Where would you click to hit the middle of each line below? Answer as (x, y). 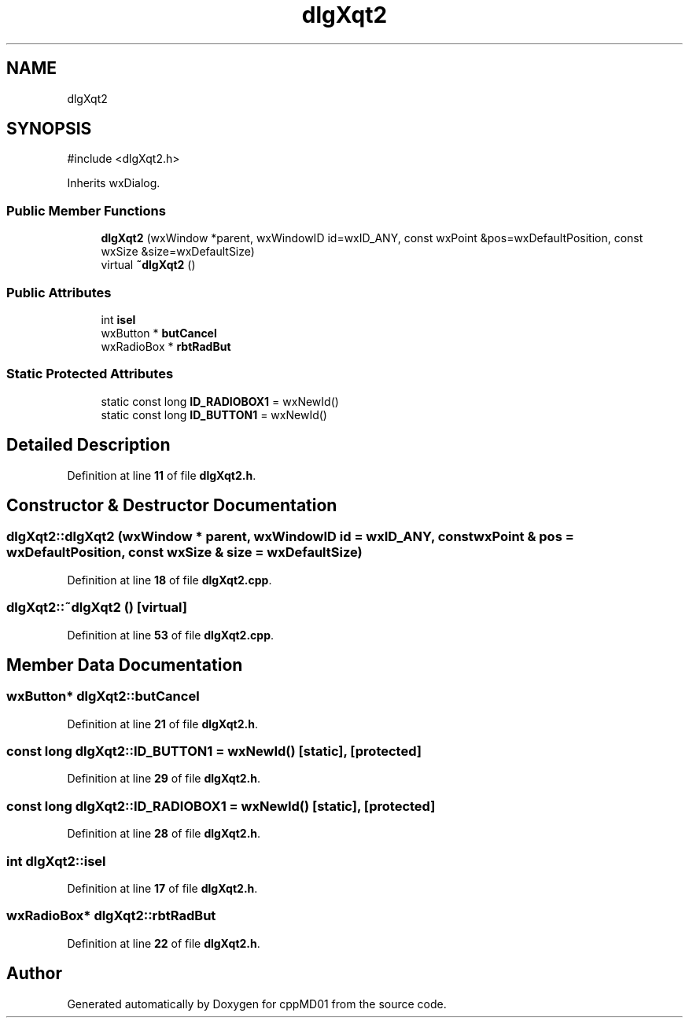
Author (34, 974)
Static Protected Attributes (90, 374)
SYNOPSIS (49, 129)
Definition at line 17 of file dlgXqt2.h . (162, 888)
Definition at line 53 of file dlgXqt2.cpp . (171, 635)
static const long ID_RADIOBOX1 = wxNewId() (220, 401)
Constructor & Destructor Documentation (172, 505)
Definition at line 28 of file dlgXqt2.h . (164, 834)
